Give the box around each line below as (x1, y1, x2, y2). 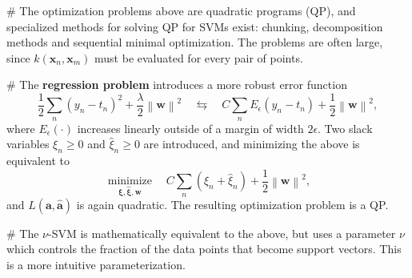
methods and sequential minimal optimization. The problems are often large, (6, 34, 383, 50)
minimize (107, 175, 152, 187)
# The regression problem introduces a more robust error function (6, 76, 347, 93)
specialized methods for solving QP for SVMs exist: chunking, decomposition (6, 18, 383, 34)
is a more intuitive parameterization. (6, 256, 186, 273)
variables (6, 135, 50, 152)
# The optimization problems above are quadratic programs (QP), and (6, 2, 356, 18)
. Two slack (318, 119, 373, 136)
